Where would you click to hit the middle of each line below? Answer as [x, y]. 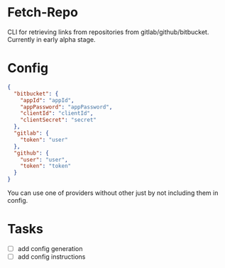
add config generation [50, 248]
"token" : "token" [46, 166]
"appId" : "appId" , [47, 100]
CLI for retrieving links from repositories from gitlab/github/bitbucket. [108, 32]
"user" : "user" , [44, 160]
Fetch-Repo [43, 12]
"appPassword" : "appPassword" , [66, 107]
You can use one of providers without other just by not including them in [113, 193]
